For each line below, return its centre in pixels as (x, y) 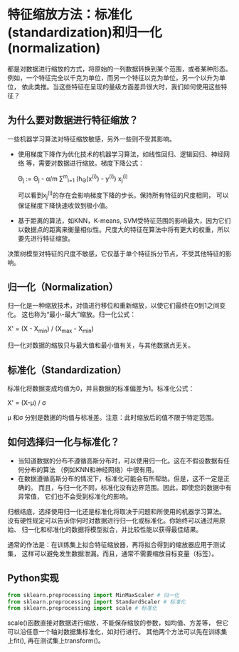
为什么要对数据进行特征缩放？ (73, 120)
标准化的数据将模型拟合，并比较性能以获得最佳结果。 (124, 529)
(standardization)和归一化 (85, 32)
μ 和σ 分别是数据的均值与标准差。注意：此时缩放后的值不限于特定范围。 (113, 418)
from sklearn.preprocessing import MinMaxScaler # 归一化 (94, 595)
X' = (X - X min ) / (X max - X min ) (51, 330)
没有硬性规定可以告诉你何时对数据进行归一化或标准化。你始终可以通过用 (113, 520)
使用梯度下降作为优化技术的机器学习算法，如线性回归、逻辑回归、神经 (121, 154)
